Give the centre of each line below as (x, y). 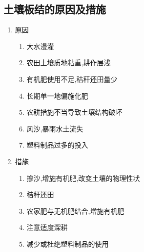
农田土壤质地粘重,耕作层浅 (69, 63)
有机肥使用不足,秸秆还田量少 (72, 79)
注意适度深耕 (47, 227)
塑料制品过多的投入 (57, 145)
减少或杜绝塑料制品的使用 (68, 243)
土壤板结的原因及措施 (55, 9)
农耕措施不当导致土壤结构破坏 (74, 112)
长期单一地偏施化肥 (57, 95)
